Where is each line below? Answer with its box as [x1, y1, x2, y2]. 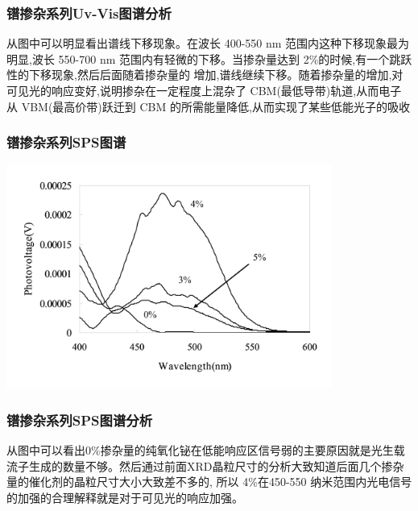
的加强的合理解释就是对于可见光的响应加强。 [6, 488, 243, 505]
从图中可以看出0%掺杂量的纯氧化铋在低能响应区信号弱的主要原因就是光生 [6, 442, 394, 459]
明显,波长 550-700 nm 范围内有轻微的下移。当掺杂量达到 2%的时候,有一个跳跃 [6, 50, 412, 67]
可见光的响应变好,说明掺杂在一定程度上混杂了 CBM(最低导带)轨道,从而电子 [6, 82, 402, 98]
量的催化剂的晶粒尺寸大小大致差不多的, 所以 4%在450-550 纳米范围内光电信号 [6, 473, 412, 490]
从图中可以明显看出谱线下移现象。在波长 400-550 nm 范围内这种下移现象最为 [6, 35, 410, 52]
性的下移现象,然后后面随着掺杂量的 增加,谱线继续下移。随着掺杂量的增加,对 [6, 66, 404, 83]
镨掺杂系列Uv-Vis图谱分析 [6, 2, 172, 23]
